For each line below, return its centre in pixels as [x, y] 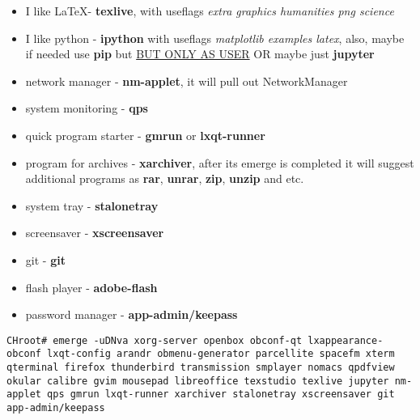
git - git [45, 259]
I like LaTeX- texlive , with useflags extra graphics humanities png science [210, 11]
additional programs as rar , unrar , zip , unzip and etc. [165, 178]
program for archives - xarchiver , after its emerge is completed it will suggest [220, 162]
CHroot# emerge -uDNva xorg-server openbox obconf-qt [155, 340]
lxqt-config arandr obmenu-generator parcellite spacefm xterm [221, 354]
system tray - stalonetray [92, 205]
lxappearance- [346, 340]
